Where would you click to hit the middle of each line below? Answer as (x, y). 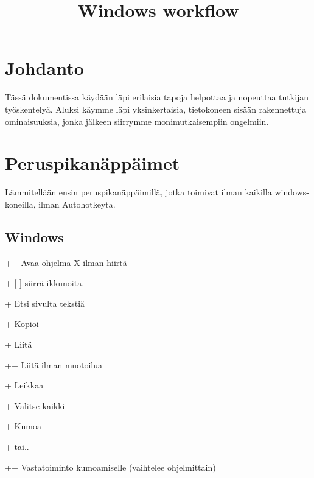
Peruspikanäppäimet (92, 163)
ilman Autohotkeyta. (77, 204)
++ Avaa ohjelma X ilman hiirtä (66, 262)
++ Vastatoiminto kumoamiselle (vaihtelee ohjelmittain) (110, 467)
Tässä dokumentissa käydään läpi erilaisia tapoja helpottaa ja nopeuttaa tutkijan (157, 97)
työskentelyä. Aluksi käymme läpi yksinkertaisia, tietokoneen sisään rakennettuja (156, 109)
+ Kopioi (22, 324)
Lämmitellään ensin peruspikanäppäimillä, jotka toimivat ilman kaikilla (138, 192)
